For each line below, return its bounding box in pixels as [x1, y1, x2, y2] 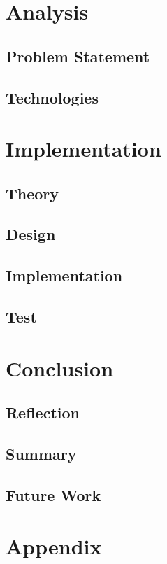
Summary [6, 442, 77, 464]
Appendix [6, 532, 102, 561]
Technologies [6, 86, 99, 108]
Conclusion [6, 353, 114, 382]
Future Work [6, 484, 101, 505]
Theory [6, 182, 59, 204]
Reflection [6, 402, 80, 423]
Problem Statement [6, 45, 150, 66]
